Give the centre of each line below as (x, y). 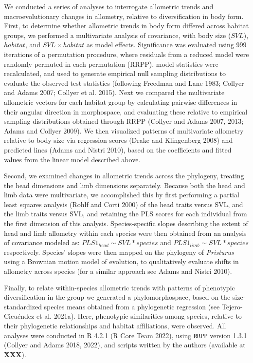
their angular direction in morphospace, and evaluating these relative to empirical (126, 111)
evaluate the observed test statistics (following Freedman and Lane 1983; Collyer (124, 83)
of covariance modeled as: (42, 242)
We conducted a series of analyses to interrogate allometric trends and (109, 6)
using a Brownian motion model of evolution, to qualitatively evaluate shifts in (121, 261)
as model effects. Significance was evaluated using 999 (167, 45)
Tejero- (232, 306)
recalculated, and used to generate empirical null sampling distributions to (115, 73)
